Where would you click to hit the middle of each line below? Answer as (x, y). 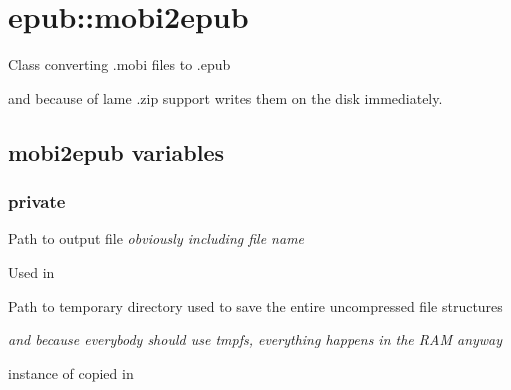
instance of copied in (71, 372)
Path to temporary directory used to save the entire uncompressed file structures (255, 305)
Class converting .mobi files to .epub (119, 64)
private (37, 201)
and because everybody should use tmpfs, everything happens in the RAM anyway (255, 339)
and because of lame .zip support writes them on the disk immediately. (225, 97)
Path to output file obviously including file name (156, 238)
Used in (31, 271)
